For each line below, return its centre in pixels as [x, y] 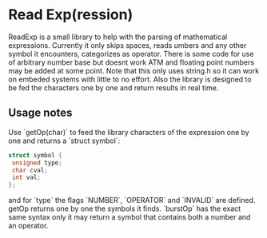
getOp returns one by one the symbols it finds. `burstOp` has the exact [125, 208]
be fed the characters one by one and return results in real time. [114, 87]
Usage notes [40, 113]
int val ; [26, 177]
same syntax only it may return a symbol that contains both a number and [130, 217]
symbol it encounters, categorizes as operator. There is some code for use [131, 54]
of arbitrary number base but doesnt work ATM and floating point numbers [131, 62]
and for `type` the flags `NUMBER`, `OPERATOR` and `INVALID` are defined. [132, 200]
